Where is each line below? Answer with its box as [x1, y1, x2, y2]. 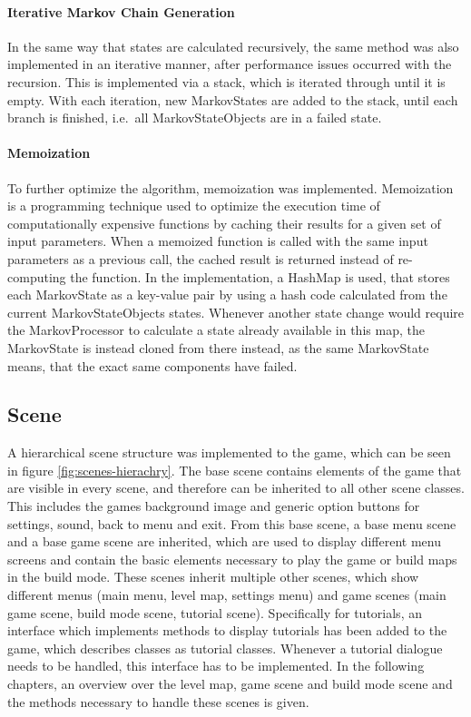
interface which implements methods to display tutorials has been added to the [7, 621, 447, 640]
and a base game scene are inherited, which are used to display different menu [7, 532, 441, 551]
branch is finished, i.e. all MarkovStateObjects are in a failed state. [7, 108, 382, 127]
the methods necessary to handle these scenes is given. [7, 692, 309, 711]
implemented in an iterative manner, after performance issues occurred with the [7, 54, 452, 74]
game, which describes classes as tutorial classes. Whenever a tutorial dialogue [7, 638, 443, 657]
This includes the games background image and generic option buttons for [7, 496, 420, 516]
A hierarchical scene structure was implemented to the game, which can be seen [7, 443, 451, 462]
